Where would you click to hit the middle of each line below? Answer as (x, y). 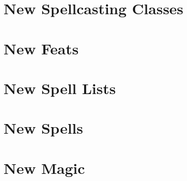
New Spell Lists (60, 88)
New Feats (41, 48)
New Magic (44, 168)
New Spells (43, 128)
